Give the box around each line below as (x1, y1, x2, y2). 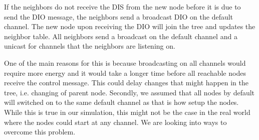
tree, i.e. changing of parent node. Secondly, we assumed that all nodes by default (4, 87, 255, 97)
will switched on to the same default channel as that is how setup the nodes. (4, 97, 239, 107)
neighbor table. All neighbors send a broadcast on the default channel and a (4, 31, 237, 41)
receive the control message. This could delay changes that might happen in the (4, 77, 249, 88)
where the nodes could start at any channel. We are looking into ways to (4, 116, 227, 127)
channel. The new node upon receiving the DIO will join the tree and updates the (4, 21, 255, 32)
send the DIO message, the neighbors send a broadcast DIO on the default (4, 11, 233, 22)
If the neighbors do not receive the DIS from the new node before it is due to (4, 2, 241, 12)
